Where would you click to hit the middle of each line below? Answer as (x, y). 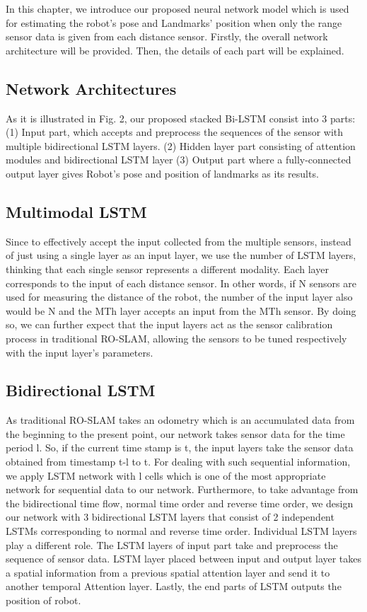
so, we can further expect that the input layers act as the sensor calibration (169, 324)
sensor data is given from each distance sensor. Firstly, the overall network (167, 36)
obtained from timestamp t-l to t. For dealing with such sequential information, (178, 462)
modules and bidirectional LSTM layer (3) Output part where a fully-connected (179, 160)
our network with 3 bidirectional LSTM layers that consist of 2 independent (170, 517)
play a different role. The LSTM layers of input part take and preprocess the (172, 544)
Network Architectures (91, 88)
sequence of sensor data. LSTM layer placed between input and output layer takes (184, 559)
